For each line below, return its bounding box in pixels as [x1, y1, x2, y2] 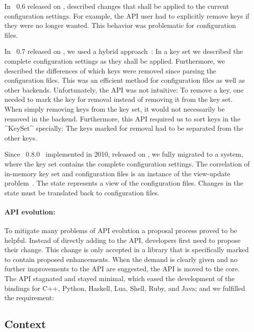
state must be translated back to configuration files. [4, 187, 160, 197]
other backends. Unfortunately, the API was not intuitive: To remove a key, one [4, 84, 244, 95]
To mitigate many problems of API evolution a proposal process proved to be [4, 225, 237, 236]
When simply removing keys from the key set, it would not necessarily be [4, 103, 225, 114]
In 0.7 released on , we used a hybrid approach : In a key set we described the [4, 46, 243, 56]
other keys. [4, 132, 37, 142]
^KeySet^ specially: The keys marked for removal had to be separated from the [4, 123, 243, 133]
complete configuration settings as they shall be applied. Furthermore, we [4, 55, 225, 66]
